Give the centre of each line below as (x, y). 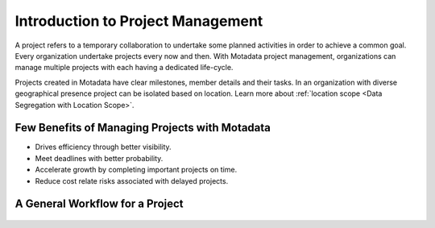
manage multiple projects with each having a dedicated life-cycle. (124, 68)
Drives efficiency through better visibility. (104, 147)
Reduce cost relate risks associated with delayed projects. (132, 180)
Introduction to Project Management (139, 21)
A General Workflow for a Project (99, 204)
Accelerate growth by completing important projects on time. (136, 170)
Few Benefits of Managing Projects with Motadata (143, 128)
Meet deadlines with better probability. (99, 158)
